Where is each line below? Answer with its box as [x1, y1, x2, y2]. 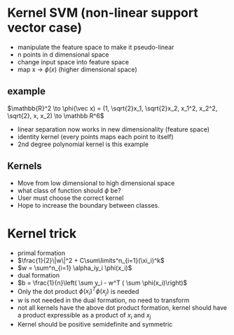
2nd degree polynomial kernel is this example [17, 140, 149, 148]
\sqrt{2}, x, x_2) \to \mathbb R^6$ [7, 111, 104, 120]
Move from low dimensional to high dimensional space [17, 178, 175, 187]
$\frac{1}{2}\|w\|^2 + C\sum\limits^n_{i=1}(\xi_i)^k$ [17, 256, 165, 264]
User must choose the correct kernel [17, 194, 124, 202]
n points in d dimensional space [17, 50, 109, 59]
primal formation [17, 248, 66, 257]
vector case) [7, 20, 83, 36]
